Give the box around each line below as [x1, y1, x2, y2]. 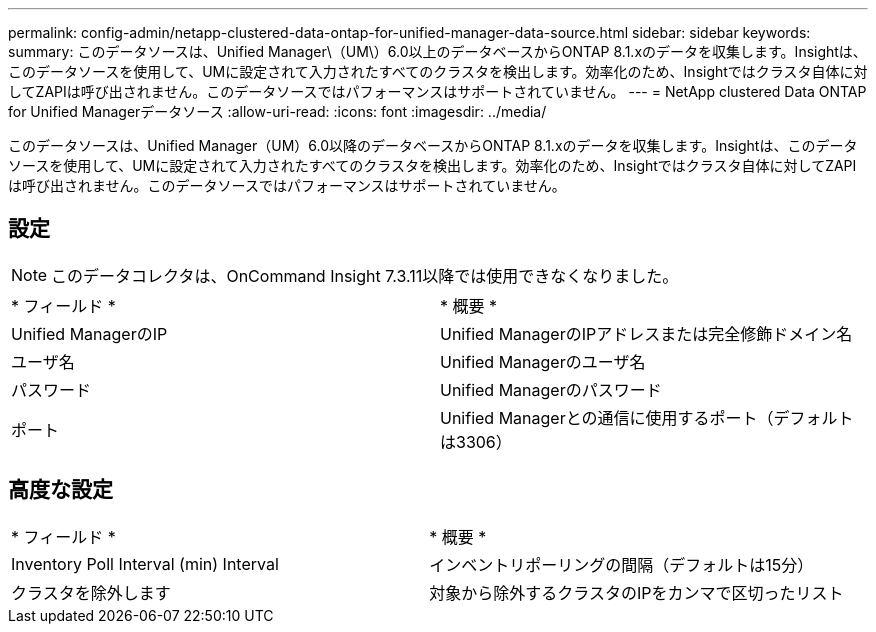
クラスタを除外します [11, 582, 171, 603]
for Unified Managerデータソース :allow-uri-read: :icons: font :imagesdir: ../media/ [8, 103, 547, 120]
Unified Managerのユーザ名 [440, 351, 646, 372]
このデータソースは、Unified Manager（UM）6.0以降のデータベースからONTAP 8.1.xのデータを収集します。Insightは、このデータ [8, 137, 858, 154]
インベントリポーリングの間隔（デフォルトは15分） [429, 554, 814, 575]
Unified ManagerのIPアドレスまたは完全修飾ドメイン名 [440, 323, 853, 344]
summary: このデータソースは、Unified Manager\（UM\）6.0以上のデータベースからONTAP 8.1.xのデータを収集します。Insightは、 [8, 43, 867, 60]
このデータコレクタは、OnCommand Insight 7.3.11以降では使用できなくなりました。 [51, 265, 679, 286]
